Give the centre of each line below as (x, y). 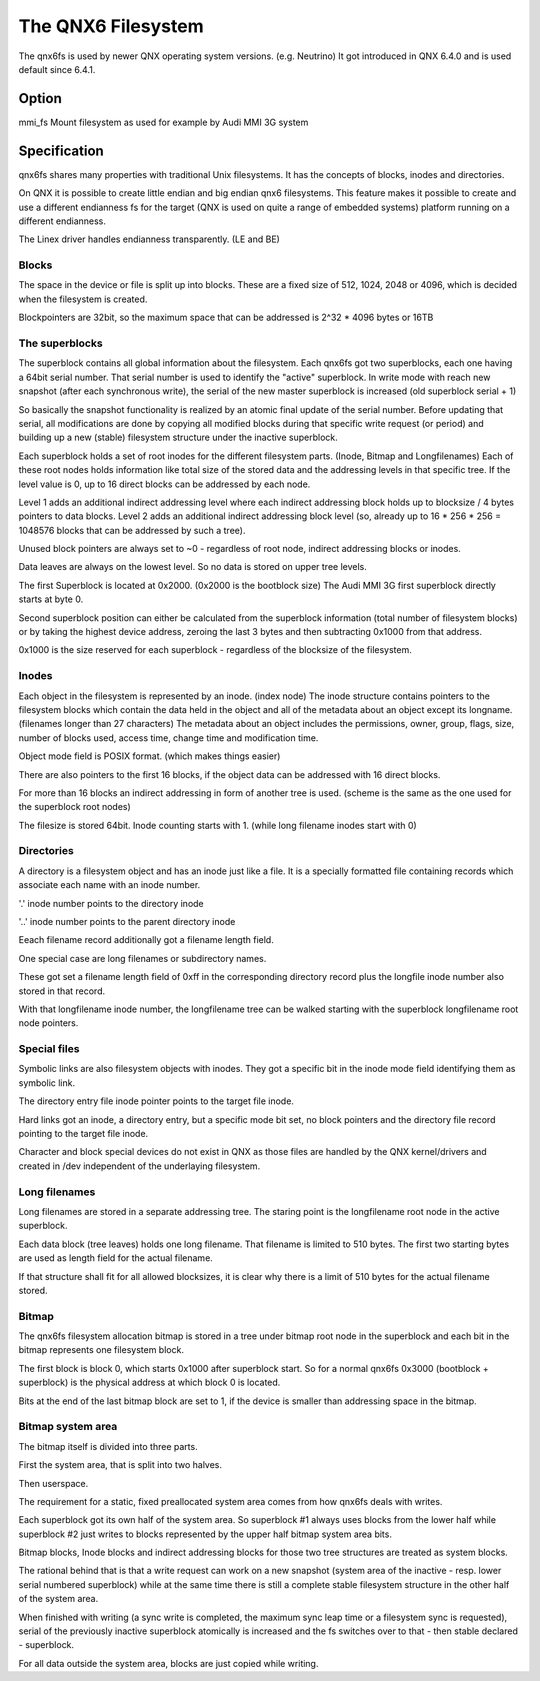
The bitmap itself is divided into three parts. (108, 1446)
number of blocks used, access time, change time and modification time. (168, 737)
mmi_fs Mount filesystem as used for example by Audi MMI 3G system (163, 122)
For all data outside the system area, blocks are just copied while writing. (168, 1663)
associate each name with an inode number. (109, 885)
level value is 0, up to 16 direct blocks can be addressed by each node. (164, 484)
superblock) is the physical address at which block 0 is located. (149, 1382)
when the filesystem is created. (83, 299)
